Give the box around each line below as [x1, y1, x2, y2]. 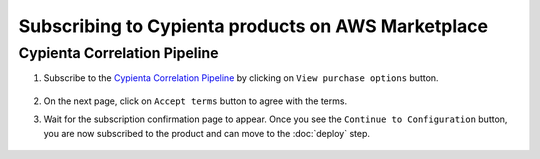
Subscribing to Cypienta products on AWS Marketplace [18, 15, 489, 37]
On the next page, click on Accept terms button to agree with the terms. [43, 95, 348, 107]
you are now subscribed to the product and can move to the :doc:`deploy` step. [43, 127, 370, 139]
